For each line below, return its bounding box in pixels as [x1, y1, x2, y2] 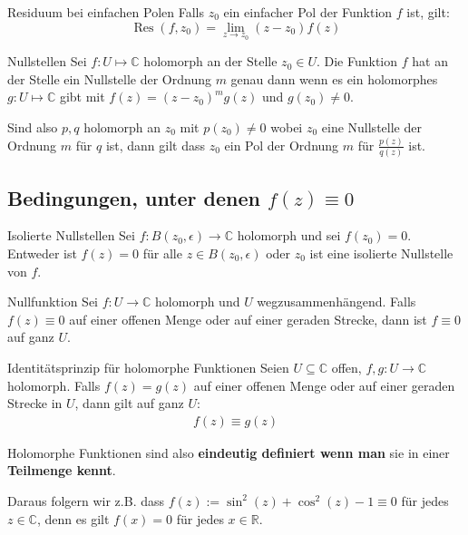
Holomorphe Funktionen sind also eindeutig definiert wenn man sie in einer [7, 443, 450, 462]
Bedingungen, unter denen [7, 183, 261, 211]
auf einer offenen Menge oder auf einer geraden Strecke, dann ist [69, 309, 427, 328]
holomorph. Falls [7, 375, 101, 394]
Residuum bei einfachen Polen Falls [7, 3, 204, 21]
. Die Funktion [316, 52, 398, 71]
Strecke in [7, 394, 63, 413]
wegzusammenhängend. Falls [257, 292, 416, 311]
